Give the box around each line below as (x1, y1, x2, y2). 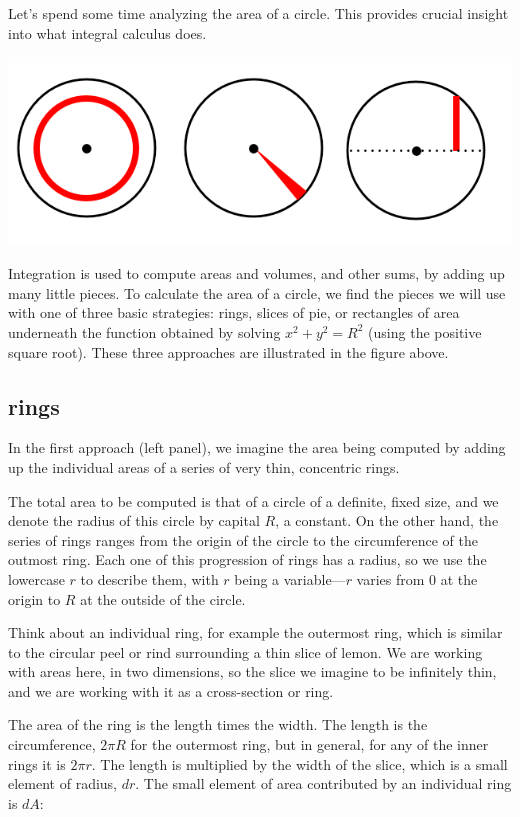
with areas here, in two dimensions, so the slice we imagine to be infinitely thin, (8, 661, 497, 682)
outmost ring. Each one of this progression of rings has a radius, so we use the (8, 549, 487, 570)
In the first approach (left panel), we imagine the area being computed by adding (8, 437, 506, 458)
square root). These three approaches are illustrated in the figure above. (8, 341, 449, 362)
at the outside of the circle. (80, 588, 246, 609)
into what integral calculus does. (8, 22, 207, 43)
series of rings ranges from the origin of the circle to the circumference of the (8, 529, 478, 550)
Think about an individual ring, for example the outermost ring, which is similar (8, 622, 503, 643)
